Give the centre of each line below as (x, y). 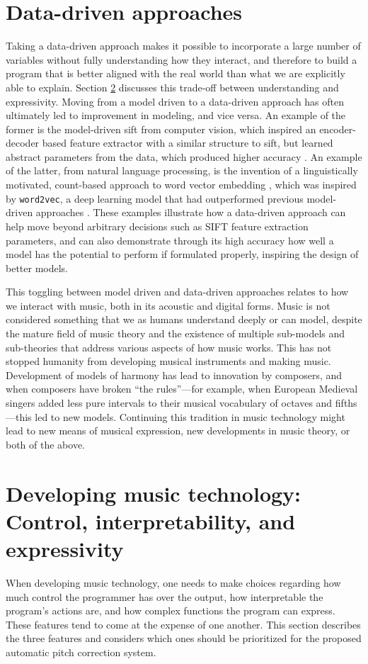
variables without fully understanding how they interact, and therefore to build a (182, 59)
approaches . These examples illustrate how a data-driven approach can (191, 212)
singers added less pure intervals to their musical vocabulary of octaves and (169, 403)
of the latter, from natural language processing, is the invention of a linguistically (182, 170)
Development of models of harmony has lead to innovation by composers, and (174, 375)
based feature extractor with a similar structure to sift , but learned (188, 143)
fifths (346, 403)
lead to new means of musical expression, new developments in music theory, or (178, 431)
